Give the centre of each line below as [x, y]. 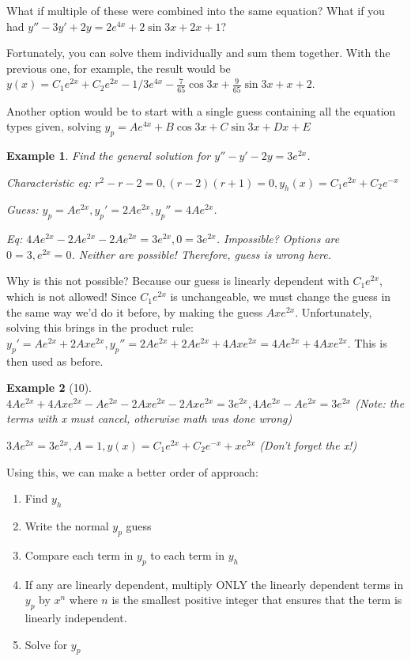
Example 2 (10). [49, 387]
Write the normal [67, 525]
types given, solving [54, 126]
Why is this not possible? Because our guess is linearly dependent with [178, 281]
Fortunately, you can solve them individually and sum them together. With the [198, 53]
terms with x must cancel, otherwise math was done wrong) [149, 418]
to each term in [188, 555]
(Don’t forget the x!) [308, 445]
